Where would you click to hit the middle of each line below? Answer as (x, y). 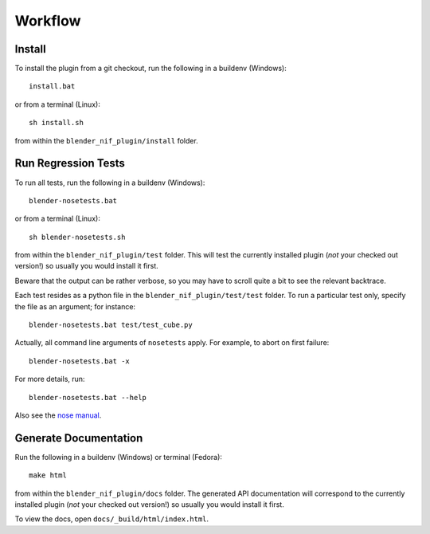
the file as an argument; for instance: (75, 306)
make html (48, 475)
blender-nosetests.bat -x (80, 361)
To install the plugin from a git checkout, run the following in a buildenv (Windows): (150, 69)
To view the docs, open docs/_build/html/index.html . (112, 519)
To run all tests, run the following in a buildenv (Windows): (110, 183)
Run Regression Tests (70, 163)
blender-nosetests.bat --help (88, 397)
